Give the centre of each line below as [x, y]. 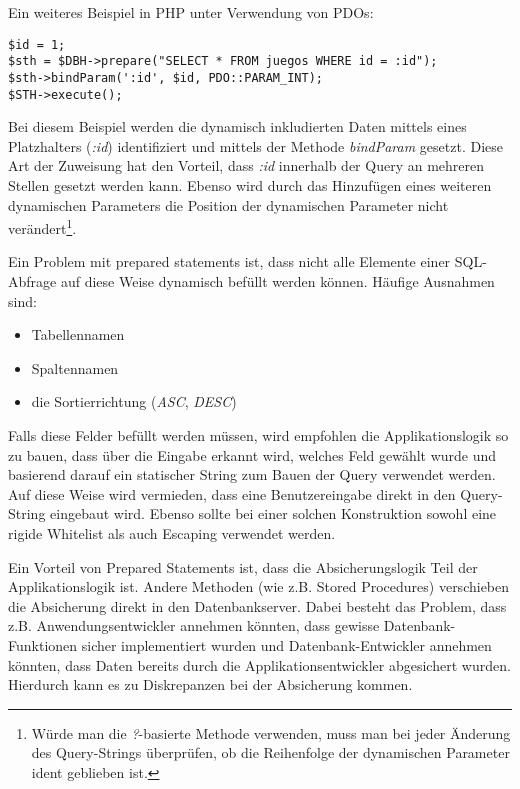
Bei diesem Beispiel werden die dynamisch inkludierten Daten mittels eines [237, 126]
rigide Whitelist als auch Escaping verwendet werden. [172, 532]
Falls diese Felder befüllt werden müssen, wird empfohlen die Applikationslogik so [258, 435]
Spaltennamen [75, 367]
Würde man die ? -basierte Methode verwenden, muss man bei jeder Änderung [271, 732]
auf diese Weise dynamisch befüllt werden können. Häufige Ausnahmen [277, 281]
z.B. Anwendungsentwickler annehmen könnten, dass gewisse [194, 625]
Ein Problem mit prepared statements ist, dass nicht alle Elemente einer [229, 261]
